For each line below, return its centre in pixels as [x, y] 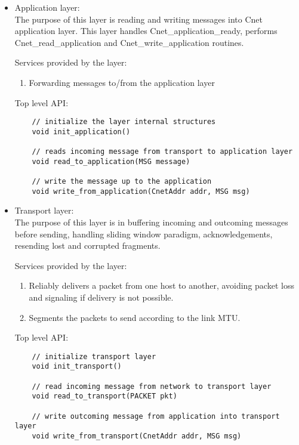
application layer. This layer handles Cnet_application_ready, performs [146, 31]
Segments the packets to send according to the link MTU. [135, 317]
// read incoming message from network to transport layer [152, 386]
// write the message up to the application [122, 182]
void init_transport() [77, 367]
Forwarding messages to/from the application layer [122, 82]
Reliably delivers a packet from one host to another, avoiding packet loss [161, 285]
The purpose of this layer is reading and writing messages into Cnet [138, 19]
